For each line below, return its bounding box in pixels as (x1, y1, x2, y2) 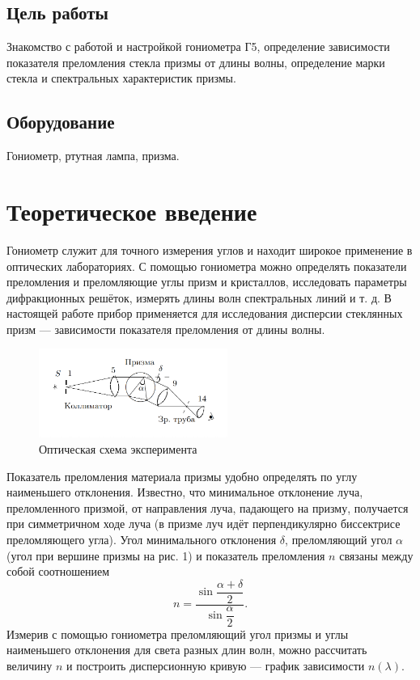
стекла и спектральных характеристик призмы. (6, 70, 236, 87)
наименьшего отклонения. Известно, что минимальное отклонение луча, (6, 484, 363, 500)
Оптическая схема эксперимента (39, 441, 197, 458)
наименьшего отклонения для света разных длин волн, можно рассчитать (6, 641, 367, 658)
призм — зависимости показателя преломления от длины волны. (6, 320, 325, 337)
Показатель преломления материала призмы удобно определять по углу (6, 467, 358, 484)
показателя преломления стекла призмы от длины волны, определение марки (6, 53, 385, 70)
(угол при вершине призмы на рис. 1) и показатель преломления (6, 547, 325, 564)
